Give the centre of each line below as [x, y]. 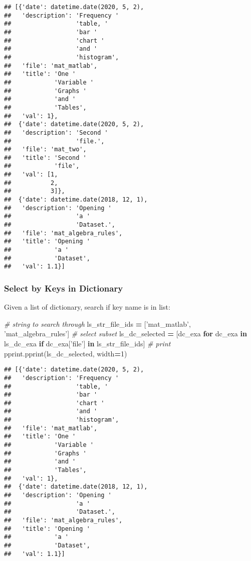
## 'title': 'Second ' [45, 158]
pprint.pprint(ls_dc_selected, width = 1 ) [66, 353]
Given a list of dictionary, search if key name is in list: [87, 307]
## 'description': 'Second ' [56, 132]
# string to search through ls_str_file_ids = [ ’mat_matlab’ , [97, 323]
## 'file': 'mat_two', [45, 150]
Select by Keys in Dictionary [64, 288]
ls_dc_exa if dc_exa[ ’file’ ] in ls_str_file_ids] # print [87, 343]
